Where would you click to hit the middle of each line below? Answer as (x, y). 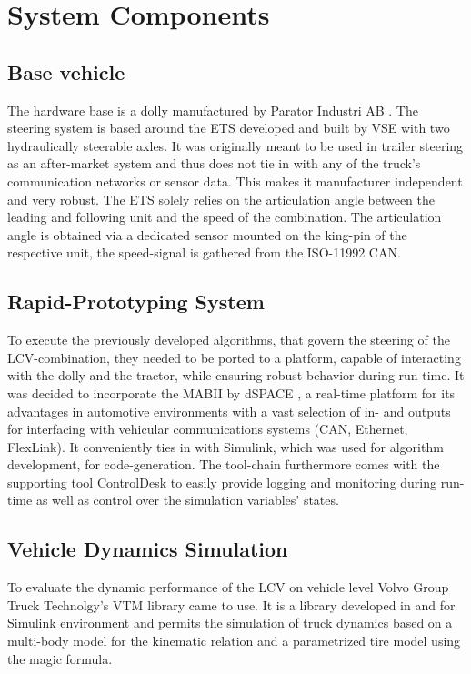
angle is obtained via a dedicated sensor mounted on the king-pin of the (207, 234)
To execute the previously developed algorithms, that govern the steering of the (229, 340)
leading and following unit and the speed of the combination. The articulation (225, 217)
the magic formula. (60, 658)
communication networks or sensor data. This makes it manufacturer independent (235, 181)
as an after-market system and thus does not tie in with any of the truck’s (214, 163)
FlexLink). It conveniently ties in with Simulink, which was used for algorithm (225, 446)
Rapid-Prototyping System (136, 302)
